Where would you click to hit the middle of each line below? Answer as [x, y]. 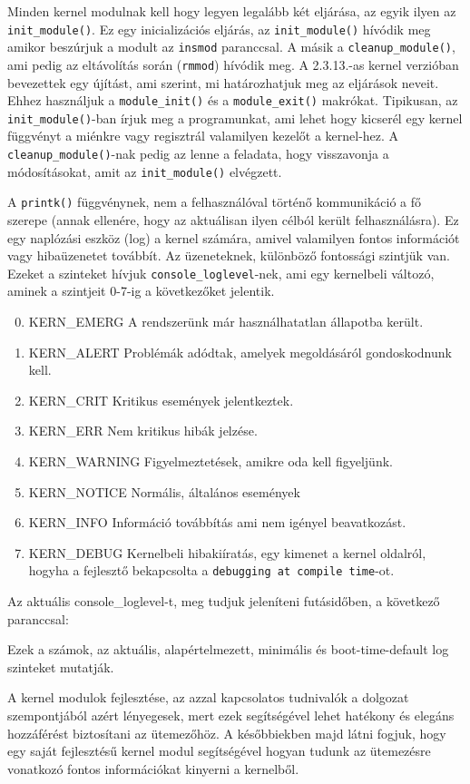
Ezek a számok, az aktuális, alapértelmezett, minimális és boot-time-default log [228, 649]
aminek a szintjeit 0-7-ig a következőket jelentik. [141, 291]
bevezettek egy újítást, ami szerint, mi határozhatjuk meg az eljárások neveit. [223, 82]
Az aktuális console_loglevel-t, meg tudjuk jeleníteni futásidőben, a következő [224, 601]
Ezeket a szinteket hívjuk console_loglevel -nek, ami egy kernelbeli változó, [221, 273]
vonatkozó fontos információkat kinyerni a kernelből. [153, 768]
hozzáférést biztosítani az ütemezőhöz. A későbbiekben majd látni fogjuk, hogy [227, 733]
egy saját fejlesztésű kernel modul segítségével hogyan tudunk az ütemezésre [219, 751]
